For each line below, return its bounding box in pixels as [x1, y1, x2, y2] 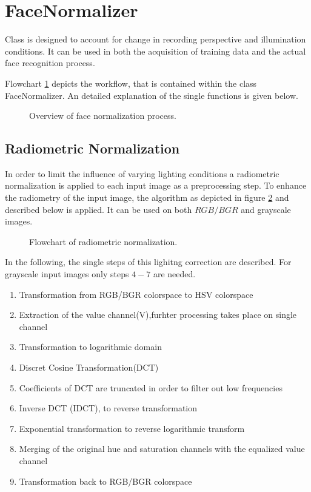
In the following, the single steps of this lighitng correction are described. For [5, 255, 292, 268]
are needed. [153, 268, 196, 280]
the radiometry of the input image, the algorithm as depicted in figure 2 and [5, 191, 289, 204]
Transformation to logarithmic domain [19, 340, 162, 353]
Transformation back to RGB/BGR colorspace [19, 474, 192, 487]
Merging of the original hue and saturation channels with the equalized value [19, 442, 305, 455]
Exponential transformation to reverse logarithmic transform [19, 422, 245, 434]
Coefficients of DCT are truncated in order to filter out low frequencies [19, 381, 283, 394]
